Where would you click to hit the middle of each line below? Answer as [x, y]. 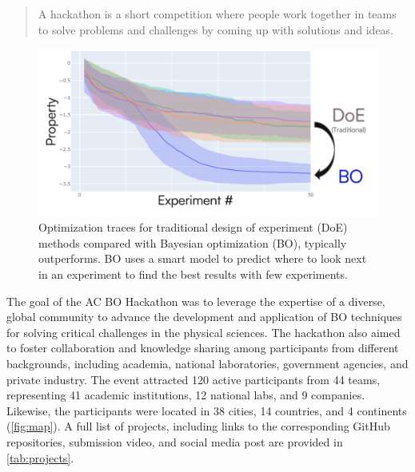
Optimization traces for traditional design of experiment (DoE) [193, 227]
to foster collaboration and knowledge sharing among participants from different [203, 348]
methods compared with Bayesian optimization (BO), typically [193, 242]
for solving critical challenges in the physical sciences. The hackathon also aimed [204, 332]
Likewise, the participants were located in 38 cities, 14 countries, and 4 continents [207, 410]
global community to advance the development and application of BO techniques [204, 317]
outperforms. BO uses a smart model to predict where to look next [203, 258]
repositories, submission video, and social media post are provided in [175, 442]
